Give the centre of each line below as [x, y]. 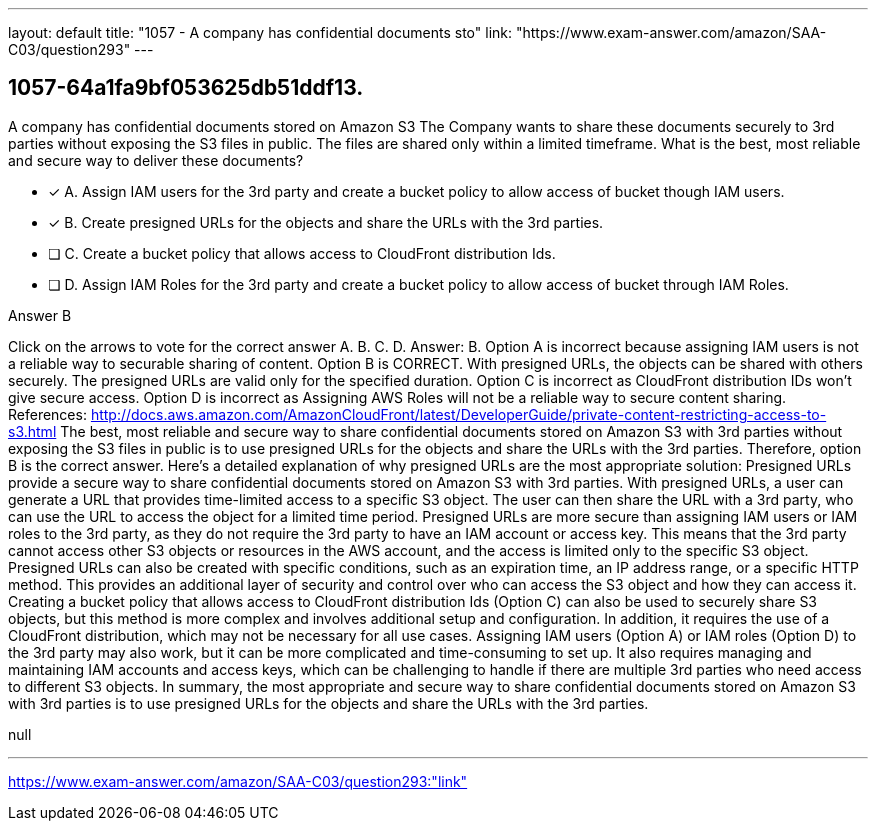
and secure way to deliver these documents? [156, 160]
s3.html [32, 431]
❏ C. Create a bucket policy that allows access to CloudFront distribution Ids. [302, 253]
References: [47, 414]
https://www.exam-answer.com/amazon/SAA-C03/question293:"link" [238, 781]
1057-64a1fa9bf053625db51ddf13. [186, 88]
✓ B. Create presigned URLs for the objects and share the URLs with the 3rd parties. [326, 222]
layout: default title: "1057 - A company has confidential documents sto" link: [260, 32]
